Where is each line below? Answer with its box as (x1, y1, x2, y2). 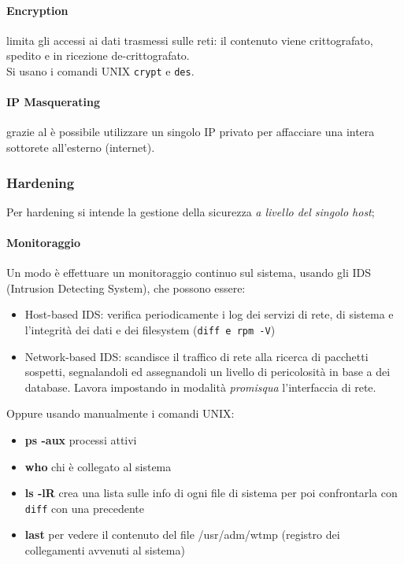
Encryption (6, 2, 69, 18)
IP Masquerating (6, 94, 100, 110)
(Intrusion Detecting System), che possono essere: (6, 279, 246, 296)
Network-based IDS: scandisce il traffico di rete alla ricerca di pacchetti (24, 348, 369, 364)
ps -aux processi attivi (24, 432, 137, 448)
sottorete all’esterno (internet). (6, 139, 155, 156)
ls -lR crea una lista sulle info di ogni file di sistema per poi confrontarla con (24, 485, 398, 501)
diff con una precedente (24, 499, 144, 516)
